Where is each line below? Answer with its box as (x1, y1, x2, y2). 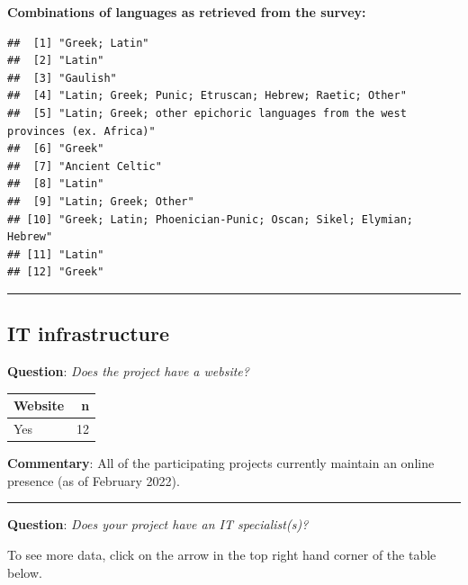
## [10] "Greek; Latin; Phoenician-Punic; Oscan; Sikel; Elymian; (7, 212, 414, 226)
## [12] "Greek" (7, 265, 104, 279)
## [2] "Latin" (7, 54, 104, 67)
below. (7, 562, 42, 581)
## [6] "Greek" (7, 142, 104, 156)
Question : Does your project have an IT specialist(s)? (7, 515, 309, 534)
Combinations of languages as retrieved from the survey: (7, 3, 366, 21)
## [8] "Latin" (7, 177, 104, 191)
